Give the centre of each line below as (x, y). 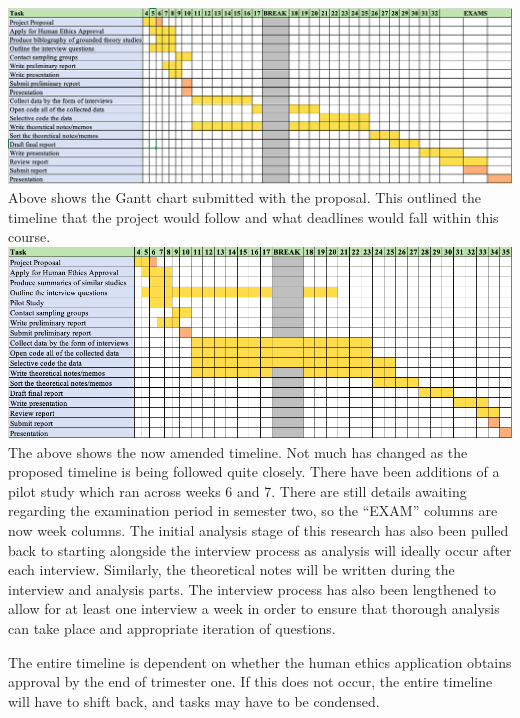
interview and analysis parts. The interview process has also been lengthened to (252, 588)
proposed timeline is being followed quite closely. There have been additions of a (254, 471)
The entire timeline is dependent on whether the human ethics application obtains (260, 661)
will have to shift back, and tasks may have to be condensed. (194, 700)
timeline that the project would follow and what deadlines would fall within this (253, 216)
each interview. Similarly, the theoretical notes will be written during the (231, 569)
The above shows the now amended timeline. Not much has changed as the (238, 451)
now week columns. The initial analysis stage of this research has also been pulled (258, 529)
